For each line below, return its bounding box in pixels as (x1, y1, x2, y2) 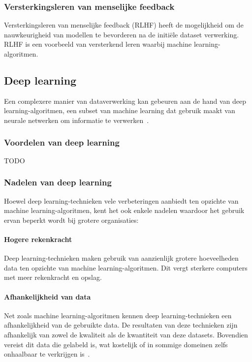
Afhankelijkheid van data (4, 291, 91, 302)
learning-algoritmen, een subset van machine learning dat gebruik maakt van (4, 105, 235, 116)
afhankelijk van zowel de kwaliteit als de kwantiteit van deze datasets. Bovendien (4, 329, 248, 339)
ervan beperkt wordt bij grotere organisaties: (4, 214, 139, 225)
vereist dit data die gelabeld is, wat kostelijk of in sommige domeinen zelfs (4, 339, 228, 349)
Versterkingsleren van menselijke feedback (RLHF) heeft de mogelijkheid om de (4, 20, 244, 30)
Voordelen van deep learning (4, 136, 120, 148)
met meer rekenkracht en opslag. (4, 272, 102, 282)
